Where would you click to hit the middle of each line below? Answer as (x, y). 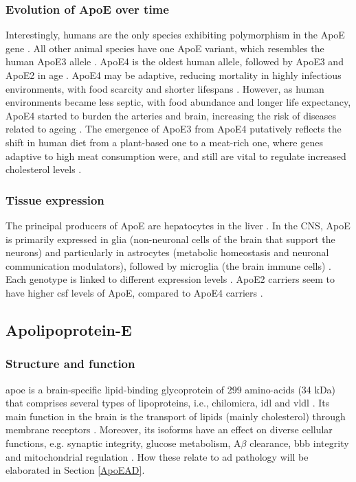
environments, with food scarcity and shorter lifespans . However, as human (165, 88)
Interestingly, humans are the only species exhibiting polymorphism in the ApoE (175, 35)
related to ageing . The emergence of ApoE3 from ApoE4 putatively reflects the (174, 129)
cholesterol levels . (44, 169)
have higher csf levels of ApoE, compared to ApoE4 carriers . (134, 292)
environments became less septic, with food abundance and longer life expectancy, (178, 102)
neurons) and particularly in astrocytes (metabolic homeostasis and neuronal (167, 252)
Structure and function (70, 364)
